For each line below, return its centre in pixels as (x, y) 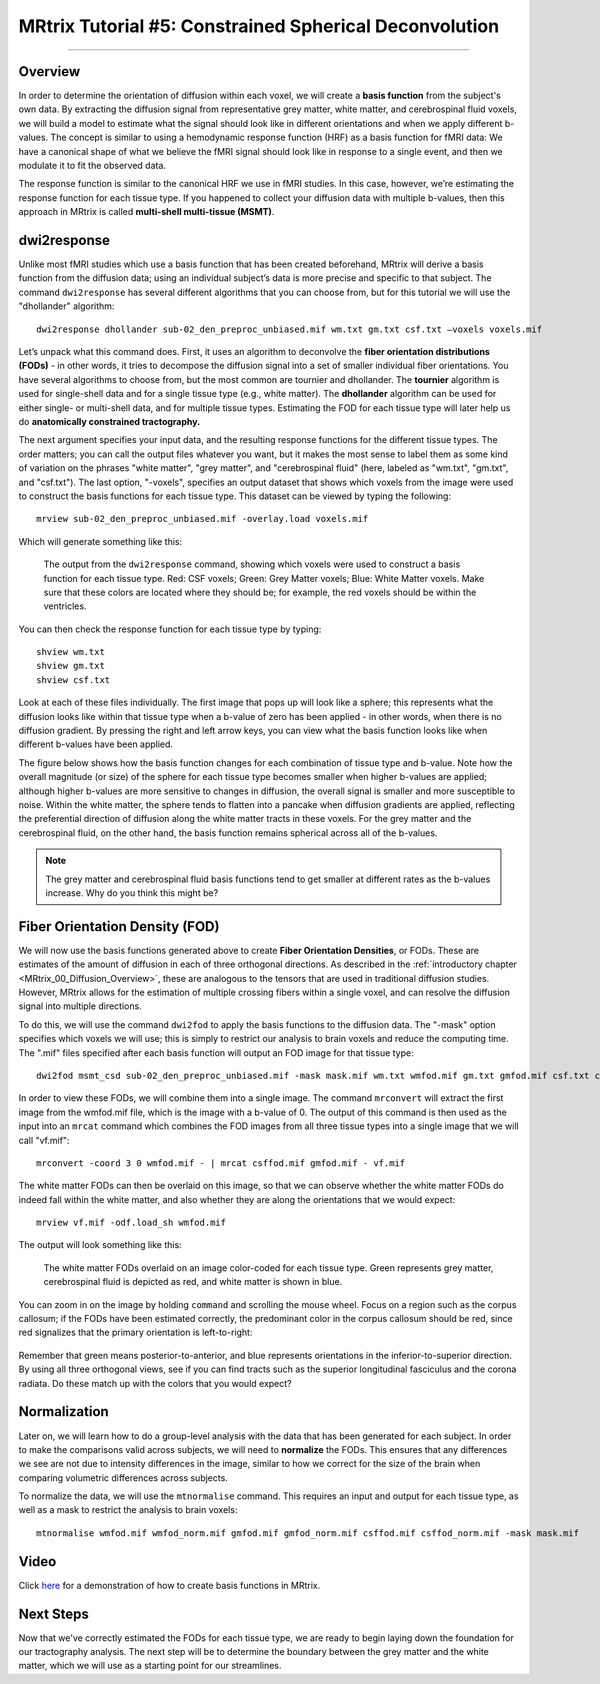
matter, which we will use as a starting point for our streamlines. (150, 1666)
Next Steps (53, 1613)
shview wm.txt (70, 652)
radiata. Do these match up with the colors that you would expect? (155, 1383)
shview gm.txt (70, 666)
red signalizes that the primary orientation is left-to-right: (135, 1332)
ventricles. (65, 606)
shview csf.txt (73, 679)
